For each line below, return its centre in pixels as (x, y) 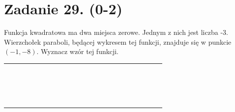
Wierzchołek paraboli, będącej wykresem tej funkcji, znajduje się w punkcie (118, 42)
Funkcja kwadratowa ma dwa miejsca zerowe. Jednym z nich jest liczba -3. (116, 32)
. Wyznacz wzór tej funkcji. (78, 51)
